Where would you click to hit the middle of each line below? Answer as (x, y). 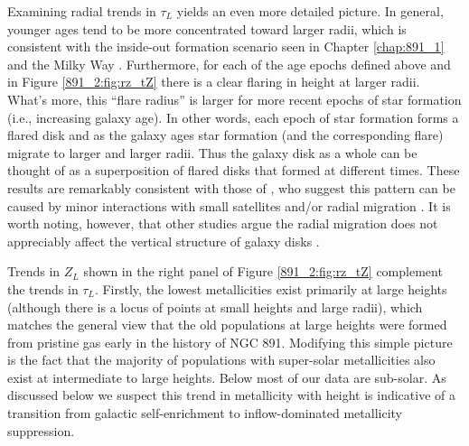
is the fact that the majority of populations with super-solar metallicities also (221, 360)
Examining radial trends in (82, 11)
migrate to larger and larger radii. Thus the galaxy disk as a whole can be (212, 152)
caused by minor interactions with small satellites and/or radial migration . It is (229, 205)
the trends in (43, 288)
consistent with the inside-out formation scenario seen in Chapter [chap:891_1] (226, 46)
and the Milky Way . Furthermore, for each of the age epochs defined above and (229, 64)
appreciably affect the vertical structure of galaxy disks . (164, 241)
